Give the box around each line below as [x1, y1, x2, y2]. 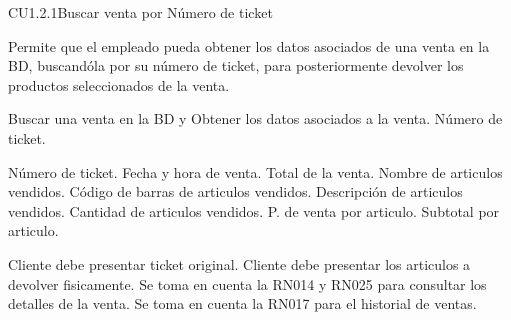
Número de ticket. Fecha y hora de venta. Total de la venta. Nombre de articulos [8, 161, 503, 182]
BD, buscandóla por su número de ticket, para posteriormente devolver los [8, 55, 464, 76]
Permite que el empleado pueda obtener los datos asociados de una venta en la [8, 35, 490, 56]
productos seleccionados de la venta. [8, 74, 230, 95]
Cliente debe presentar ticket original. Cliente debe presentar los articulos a [8, 253, 471, 274]
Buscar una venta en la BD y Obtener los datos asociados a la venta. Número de [8, 108, 503, 129]
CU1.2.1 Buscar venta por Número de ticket [8, 2, 273, 22]
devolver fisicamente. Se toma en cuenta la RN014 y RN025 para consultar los [8, 273, 487, 294]
